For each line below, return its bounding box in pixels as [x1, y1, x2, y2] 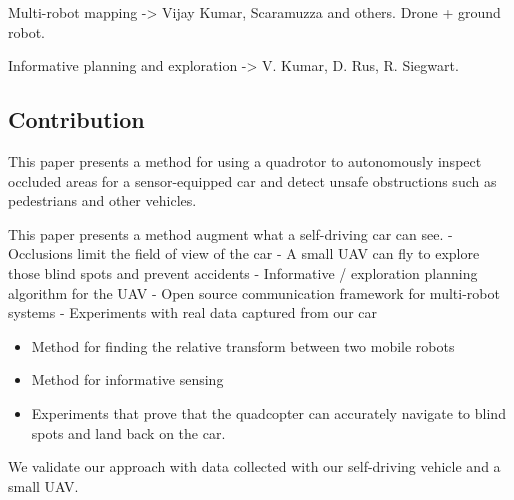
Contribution [8, 104, 145, 135]
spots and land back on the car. [31, 422, 226, 443]
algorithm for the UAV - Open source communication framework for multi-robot [8, 282, 500, 303]
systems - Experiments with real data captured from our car [8, 302, 377, 323]
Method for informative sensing [31, 369, 224, 390]
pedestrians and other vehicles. [8, 190, 197, 211]
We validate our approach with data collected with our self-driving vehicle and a [8, 456, 501, 477]
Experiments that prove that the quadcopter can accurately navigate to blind [31, 402, 506, 423]
